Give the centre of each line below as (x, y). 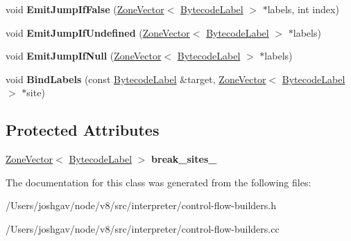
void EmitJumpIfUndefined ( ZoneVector (98, 32)
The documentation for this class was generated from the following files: (159, 182)
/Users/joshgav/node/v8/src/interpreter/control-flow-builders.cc (143, 228)
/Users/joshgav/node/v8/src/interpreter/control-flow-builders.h (141, 205)
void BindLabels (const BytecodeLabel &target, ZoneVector (136, 79)
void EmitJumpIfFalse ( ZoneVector (85, 9)
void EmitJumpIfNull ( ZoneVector (84, 56)
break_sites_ (184, 159)
